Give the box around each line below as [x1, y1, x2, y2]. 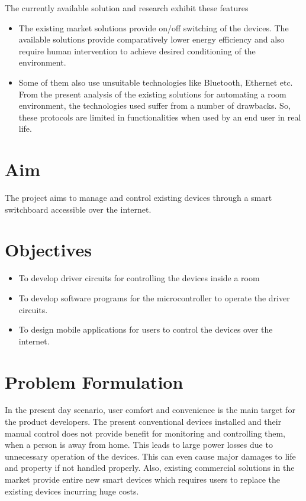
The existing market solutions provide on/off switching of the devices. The [18, 21, 289, 34]
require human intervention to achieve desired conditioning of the [18, 44, 256, 57]
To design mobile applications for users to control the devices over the [18, 323, 273, 336]
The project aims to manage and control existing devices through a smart [5, 191, 272, 204]
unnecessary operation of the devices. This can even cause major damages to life [5, 450, 296, 462]
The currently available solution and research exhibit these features [5, 2, 249, 14]
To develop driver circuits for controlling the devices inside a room [18, 272, 260, 284]
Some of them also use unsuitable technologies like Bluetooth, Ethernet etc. [18, 76, 293, 88]
